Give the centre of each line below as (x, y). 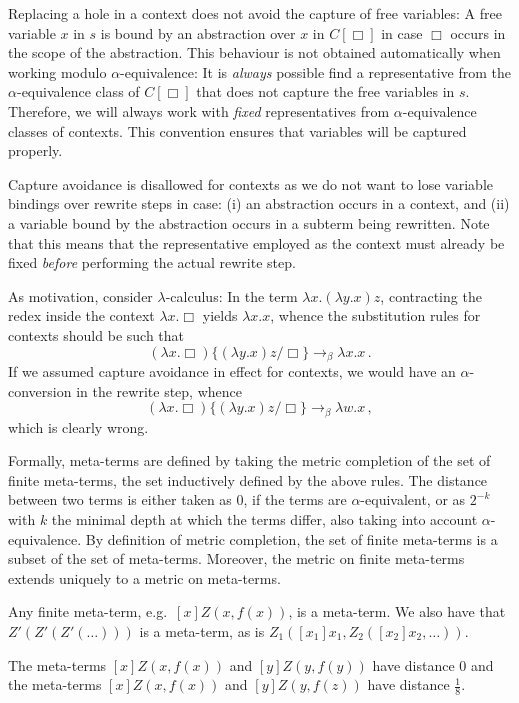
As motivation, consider (80, 295)
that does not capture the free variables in (325, 91)
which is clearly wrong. (78, 426)
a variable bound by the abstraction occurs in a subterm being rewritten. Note (249, 222)
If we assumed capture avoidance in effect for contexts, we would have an (232, 370)
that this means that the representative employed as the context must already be (256, 242)
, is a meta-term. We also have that (397, 611)
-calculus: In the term (231, 295)
